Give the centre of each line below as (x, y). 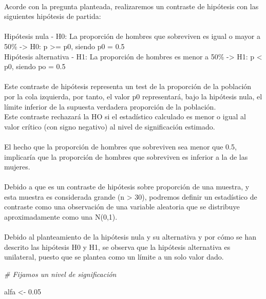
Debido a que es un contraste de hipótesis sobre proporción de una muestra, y (127, 187)
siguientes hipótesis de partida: (53, 16)
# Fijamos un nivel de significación (60, 274)
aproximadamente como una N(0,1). (61, 217)
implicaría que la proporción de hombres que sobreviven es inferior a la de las (126, 156)
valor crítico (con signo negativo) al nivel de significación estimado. (110, 126)
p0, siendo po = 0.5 (35, 66)
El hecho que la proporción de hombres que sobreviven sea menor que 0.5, (120, 146)
